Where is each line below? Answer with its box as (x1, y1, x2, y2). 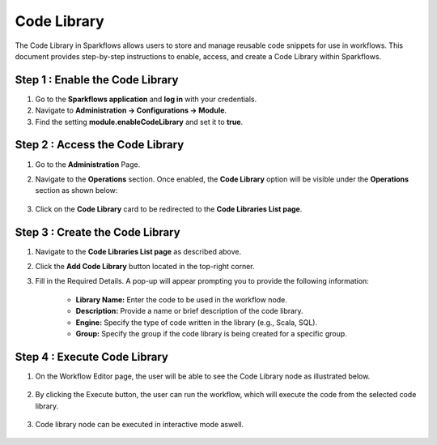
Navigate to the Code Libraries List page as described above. (35, 246, 242, 256)
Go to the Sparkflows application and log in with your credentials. (35, 94, 257, 104)
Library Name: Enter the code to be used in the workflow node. (75, 294, 287, 304)
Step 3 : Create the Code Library (15, 225, 181, 239)
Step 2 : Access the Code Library (15, 138, 185, 152)
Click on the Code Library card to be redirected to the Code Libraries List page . (35, 203, 303, 214)
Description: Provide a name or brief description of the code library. (75, 306, 303, 316)
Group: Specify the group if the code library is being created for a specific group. (75, 328, 347, 338)
